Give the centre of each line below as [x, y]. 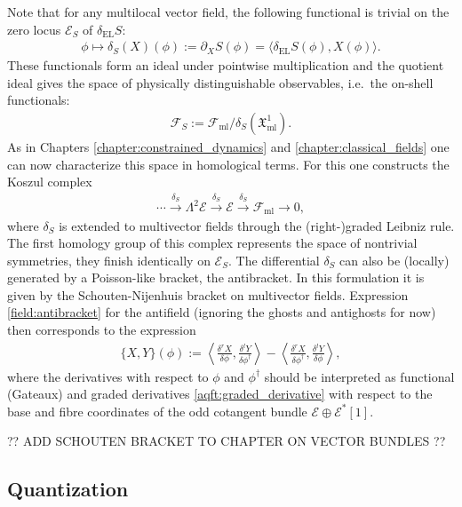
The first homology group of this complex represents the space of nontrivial [212, 243]
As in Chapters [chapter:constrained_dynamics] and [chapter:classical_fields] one [228, 147]
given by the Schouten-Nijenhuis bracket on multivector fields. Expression [208, 294]
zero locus [34, 29]
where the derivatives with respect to [108, 376]
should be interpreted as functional [359, 376]
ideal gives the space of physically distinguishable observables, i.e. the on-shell [220, 82]
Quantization [68, 489]
